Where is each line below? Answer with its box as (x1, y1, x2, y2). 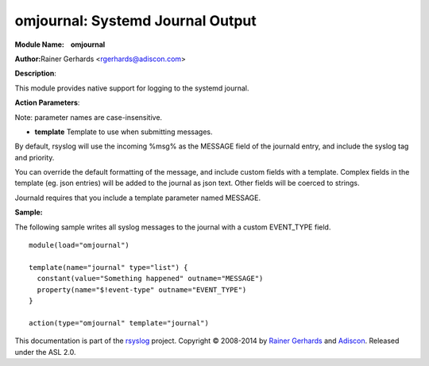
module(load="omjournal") (29, 241, 130, 250)
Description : (14, 68, 57, 79)
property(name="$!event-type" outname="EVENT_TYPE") (37, 285, 247, 294)
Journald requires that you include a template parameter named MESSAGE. (14, 193, 261, 202)
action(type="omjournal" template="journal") (29, 318, 210, 327)
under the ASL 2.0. (14, 347, 76, 356)
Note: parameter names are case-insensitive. (14, 112, 163, 122)
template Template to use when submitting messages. (34, 127, 213, 137)
